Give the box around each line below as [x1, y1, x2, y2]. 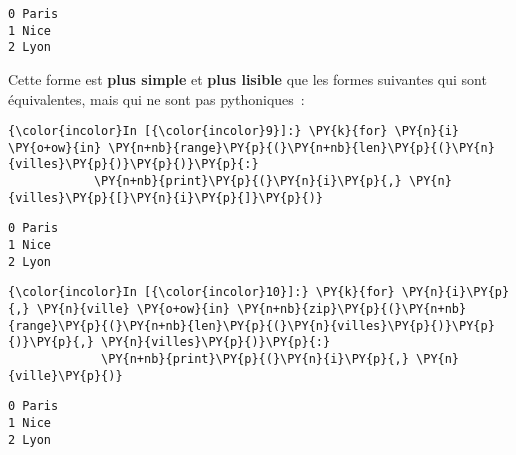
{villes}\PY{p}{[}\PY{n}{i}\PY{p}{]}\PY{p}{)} [8, 190, 323, 205]
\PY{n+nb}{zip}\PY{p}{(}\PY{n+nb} [237, 302, 467, 317]
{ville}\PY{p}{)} [8, 368, 123, 383]
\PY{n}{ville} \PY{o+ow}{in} [36, 302, 230, 317]
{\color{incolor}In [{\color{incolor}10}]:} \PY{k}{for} [8, 285, 395, 300]
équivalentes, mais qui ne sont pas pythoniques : [8, 88, 305, 109]
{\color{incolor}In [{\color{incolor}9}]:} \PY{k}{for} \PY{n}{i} [8, 124, 460, 139]
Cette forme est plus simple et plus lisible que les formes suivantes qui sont [8, 68, 487, 89]
